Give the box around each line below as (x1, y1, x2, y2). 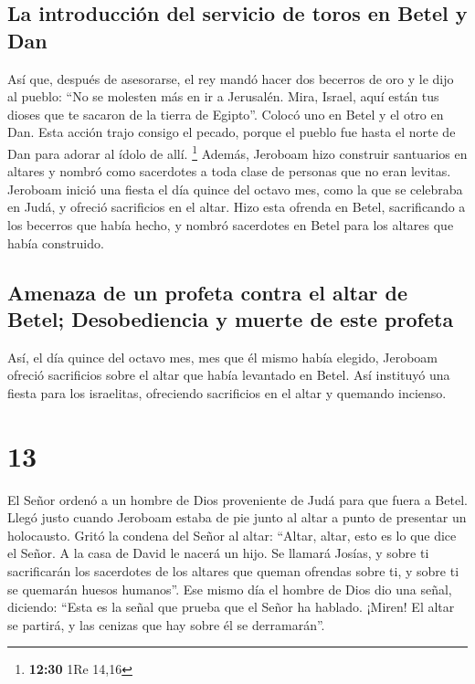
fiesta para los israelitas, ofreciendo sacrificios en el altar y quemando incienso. (7, 383, 447, 402)
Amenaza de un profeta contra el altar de (7, 278, 408, 306)
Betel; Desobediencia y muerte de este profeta (7, 304, 454, 332)
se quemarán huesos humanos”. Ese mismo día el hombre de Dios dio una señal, (7, 579, 452, 598)
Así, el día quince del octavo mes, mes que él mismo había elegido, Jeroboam (7, 347, 438, 366)
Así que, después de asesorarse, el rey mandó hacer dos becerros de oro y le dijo (7, 68, 454, 88)
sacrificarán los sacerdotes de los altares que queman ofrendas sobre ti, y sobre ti (7, 562, 459, 581)
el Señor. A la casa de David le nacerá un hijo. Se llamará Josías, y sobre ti (7, 543, 429, 563)
